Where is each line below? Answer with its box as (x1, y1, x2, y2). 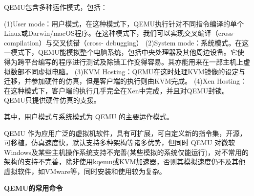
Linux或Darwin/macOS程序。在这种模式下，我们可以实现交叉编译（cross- (4, 28, 235, 38)
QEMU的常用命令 (4, 182, 63, 193)
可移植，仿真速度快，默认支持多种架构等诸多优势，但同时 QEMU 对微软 (4, 137, 235, 148)
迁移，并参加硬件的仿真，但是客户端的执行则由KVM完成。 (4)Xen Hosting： (4, 76, 247, 86)
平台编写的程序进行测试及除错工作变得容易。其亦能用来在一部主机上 (24, 56, 243, 66)
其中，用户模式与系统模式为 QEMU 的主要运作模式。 (4, 111, 174, 121)
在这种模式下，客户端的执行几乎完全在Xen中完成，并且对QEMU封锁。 (4, 85, 229, 95)
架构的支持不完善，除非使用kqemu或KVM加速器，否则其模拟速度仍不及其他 (4, 156, 246, 167)
